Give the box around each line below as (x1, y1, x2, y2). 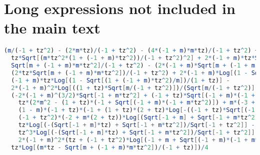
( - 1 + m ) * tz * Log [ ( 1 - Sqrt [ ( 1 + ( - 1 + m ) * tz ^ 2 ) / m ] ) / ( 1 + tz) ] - (11, 76, 230, 84)
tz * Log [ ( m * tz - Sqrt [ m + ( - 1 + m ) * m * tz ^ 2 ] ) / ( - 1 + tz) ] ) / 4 (11, 143, 208, 151)
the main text (4, 17, 100, 38)
